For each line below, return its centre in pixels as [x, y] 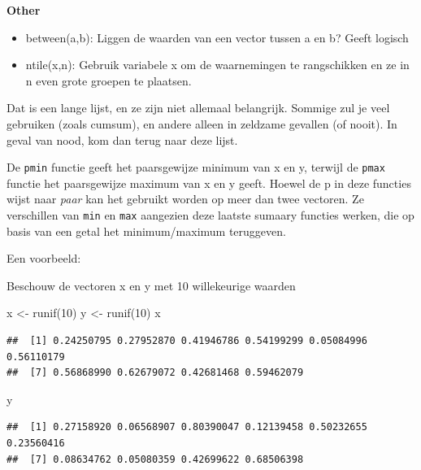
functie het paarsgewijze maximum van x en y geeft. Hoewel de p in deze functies [209, 183]
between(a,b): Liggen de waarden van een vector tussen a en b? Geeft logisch [217, 37]
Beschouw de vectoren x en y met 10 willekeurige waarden [151, 285]
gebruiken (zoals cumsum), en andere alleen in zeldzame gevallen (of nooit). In [202, 123]
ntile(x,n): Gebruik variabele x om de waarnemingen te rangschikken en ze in [217, 65]
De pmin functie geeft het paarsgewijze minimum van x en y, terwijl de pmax [196, 167]
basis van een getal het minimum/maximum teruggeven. [146, 231]
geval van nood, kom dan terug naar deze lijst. [122, 139]
